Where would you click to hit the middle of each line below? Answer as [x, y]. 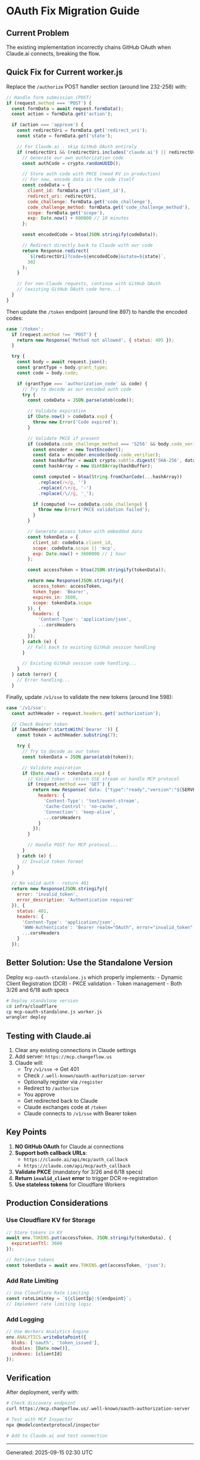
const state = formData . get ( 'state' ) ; [65, 136]
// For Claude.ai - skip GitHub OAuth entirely [77, 146]
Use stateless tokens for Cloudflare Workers [70, 1184]
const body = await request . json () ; [62, 362]
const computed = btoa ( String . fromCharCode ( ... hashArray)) [107, 477]
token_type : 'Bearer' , [61, 592]
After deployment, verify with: [43, 1392]
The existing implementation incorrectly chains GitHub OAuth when [89, 47]
